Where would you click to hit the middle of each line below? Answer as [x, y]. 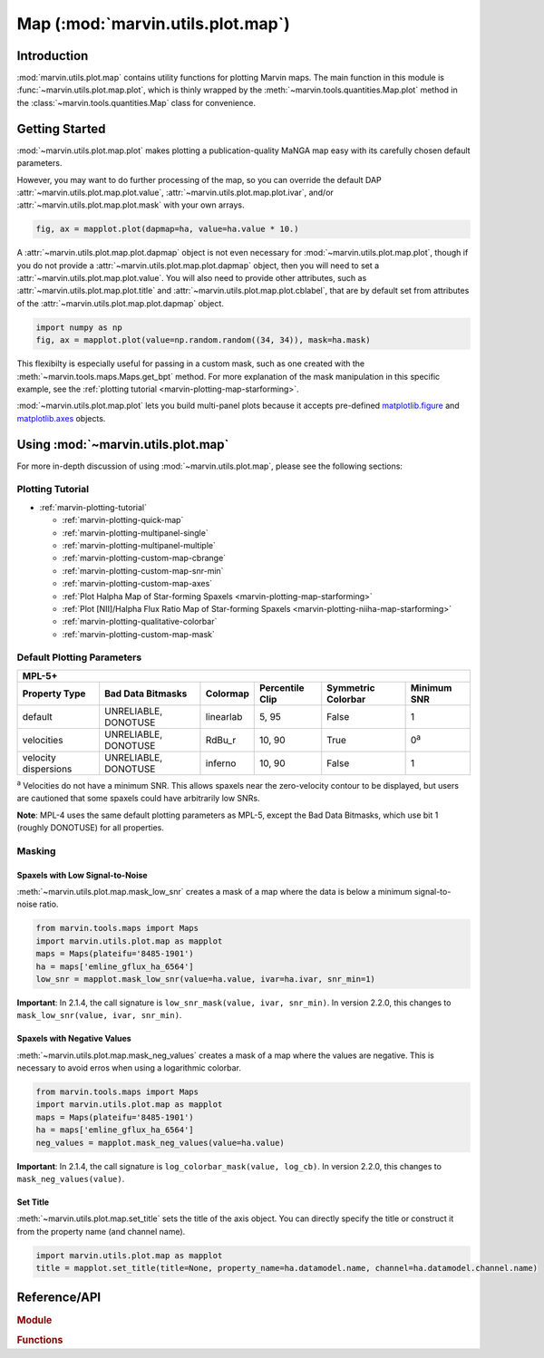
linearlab [224, 716]
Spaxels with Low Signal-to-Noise [83, 875]
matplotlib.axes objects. [61, 418]
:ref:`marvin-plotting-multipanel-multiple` [139, 545]
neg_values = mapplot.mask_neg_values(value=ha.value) [160, 1143]
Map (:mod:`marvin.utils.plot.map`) [153, 24]
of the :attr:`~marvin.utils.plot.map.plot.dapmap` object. [120, 303]
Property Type [54, 694]
